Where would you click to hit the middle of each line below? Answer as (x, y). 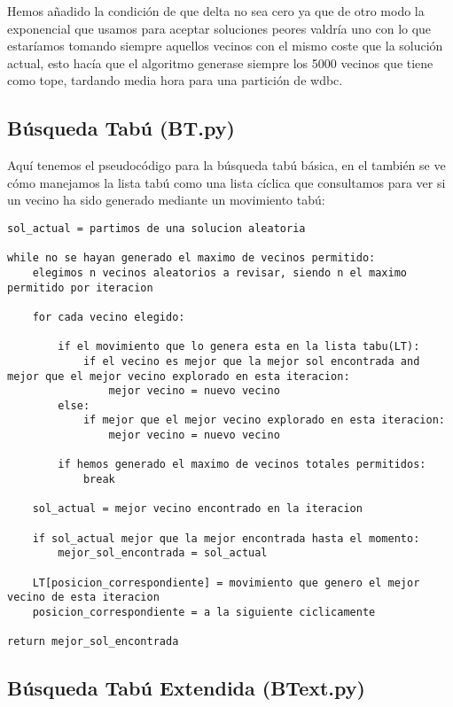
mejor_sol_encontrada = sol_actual (163, 553)
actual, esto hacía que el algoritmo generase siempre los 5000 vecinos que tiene (220, 62)
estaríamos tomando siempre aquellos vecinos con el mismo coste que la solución (225, 46)
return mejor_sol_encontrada (93, 642)
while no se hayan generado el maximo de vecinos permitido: (191, 258)
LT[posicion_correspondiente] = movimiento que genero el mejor (226, 583)
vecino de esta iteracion (83, 598)
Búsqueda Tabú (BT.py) (121, 128)
